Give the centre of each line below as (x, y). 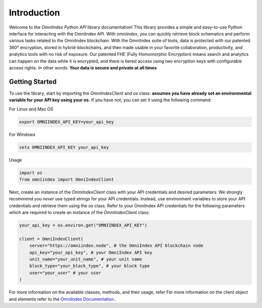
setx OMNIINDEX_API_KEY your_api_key (64, 147)
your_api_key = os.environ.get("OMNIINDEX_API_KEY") (83, 225)
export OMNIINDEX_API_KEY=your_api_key (66, 122)
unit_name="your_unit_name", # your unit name (86, 259)
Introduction (34, 13)
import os (31, 173)
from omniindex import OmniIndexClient (66, 179)
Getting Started (33, 82)
